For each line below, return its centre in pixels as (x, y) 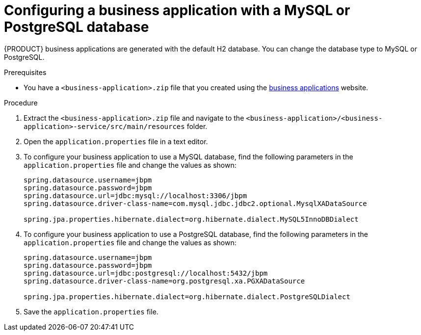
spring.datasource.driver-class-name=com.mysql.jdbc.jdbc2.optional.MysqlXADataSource (195, 203)
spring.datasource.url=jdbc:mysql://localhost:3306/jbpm (135, 195)
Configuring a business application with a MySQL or (177, 10)
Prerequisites (25, 72)
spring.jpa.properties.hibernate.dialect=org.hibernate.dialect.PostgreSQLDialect (187, 296)
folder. (197, 126)
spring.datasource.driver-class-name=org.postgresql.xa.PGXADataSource (164, 281)
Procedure (21, 103)
